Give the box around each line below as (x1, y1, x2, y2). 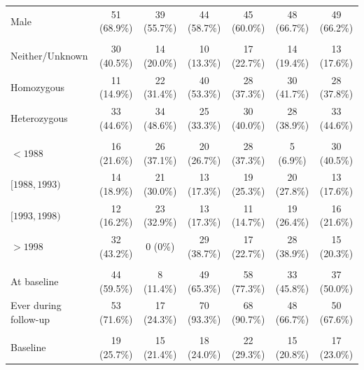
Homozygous (10, 79, 65, 94)
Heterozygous (10, 111, 68, 125)
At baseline (10, 273, 59, 288)
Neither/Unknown (10, 48, 88, 63)
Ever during (10, 298, 62, 313)
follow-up (10, 312, 50, 327)
